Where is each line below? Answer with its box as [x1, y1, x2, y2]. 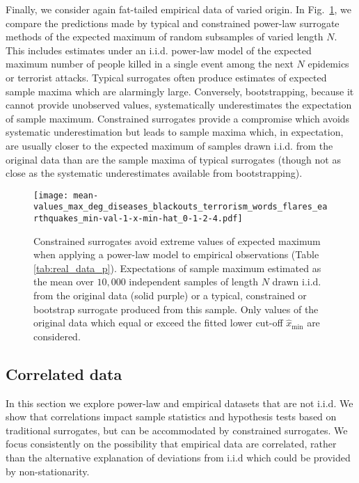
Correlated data [6, 363, 122, 384]
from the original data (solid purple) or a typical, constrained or [33, 288, 307, 303]
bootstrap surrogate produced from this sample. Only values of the [33, 301, 319, 316]
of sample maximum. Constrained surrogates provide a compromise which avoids [6, 111, 350, 125]
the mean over [33, 274, 94, 289]
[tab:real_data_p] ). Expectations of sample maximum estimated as [33, 260, 321, 275]
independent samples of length [129, 274, 258, 289]
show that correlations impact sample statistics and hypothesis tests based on [6, 409, 337, 424]
